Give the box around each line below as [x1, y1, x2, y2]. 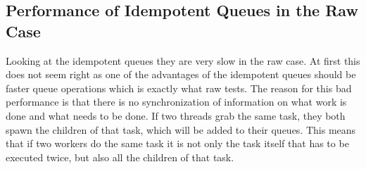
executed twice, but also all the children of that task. [6, 149, 234, 164]
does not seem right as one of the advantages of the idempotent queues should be [6, 67, 356, 82]
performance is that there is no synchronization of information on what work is [6, 94, 347, 109]
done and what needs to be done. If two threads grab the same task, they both [6, 108, 346, 123]
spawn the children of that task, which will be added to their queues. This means [6, 122, 356, 137]
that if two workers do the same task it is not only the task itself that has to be [6, 136, 349, 151]
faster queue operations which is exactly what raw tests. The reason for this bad [6, 80, 352, 95]
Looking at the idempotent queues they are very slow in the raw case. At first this [6, 53, 360, 68]
